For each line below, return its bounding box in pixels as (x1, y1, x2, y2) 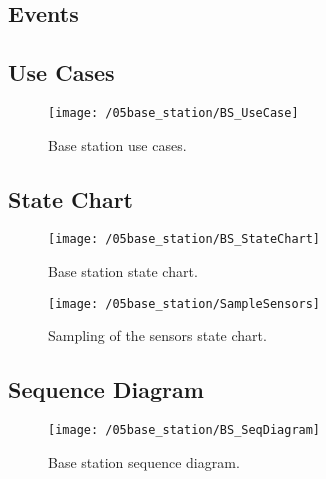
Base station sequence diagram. (48, 451, 240, 472)
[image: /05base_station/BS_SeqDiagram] (48, 423, 321, 438)
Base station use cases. (48, 134, 187, 155)
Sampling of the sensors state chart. (48, 325, 267, 346)
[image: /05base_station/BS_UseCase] (48, 105, 299, 120)
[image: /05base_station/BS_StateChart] (48, 232, 321, 247)
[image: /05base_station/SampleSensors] (48, 296, 321, 311)
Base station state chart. (48, 261, 198, 282)
